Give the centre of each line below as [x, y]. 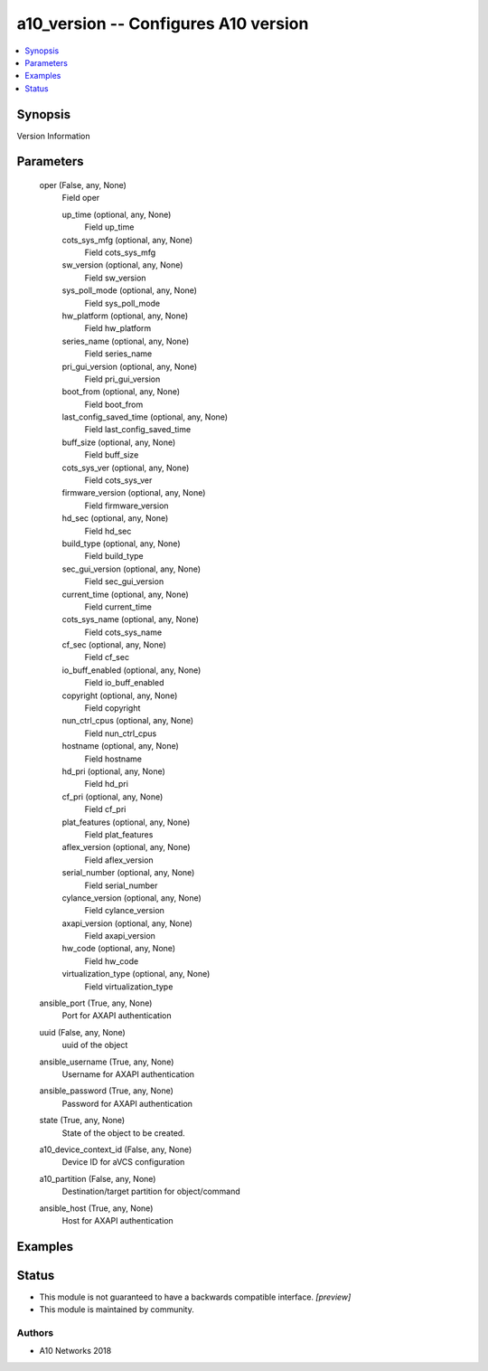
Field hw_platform [118, 328]
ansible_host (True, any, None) [96, 1208]
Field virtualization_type [129, 987]
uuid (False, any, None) [82, 1032]
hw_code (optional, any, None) [119, 949]
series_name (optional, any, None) [126, 341]
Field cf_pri [105, 809]
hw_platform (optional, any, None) [125, 316]
